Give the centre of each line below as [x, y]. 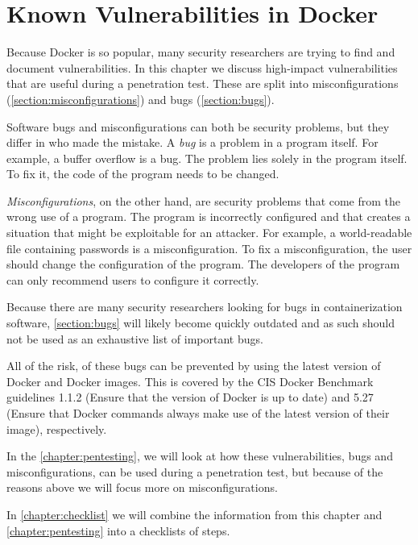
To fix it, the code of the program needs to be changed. [143, 174]
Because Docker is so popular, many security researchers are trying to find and [201, 52]
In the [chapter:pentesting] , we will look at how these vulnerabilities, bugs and [200, 456]
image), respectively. [57, 429]
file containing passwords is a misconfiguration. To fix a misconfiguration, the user [209, 248]
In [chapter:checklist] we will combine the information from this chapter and [195, 514]
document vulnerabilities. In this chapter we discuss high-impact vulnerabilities [202, 67]
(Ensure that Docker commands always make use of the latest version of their [198, 413]
